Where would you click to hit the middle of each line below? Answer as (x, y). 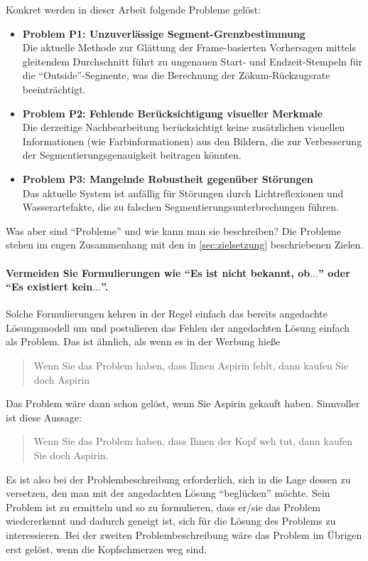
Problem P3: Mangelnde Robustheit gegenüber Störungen (168, 178)
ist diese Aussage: (44, 417)
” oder (334, 272)
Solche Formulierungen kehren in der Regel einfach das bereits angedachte (167, 314)
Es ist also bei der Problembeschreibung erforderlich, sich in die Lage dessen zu (178, 479)
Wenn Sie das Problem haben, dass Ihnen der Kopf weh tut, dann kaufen (193, 441)
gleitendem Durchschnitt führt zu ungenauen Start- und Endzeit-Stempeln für (193, 61)
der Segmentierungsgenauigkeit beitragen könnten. (132, 155)
